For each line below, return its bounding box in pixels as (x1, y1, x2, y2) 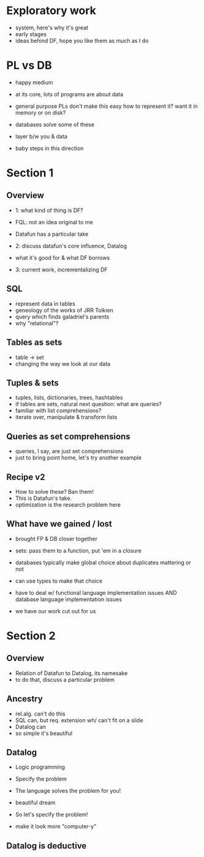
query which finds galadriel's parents (15, 313, 110, 320)
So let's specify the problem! (15, 811, 88, 818)
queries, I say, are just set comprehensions (15, 448, 124, 455)
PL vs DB (6, 59, 52, 72)
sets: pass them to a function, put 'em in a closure (15, 546, 142, 554)
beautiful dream (15, 799, 56, 806)
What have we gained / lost (6, 519, 112, 529)
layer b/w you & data (15, 132, 67, 140)
